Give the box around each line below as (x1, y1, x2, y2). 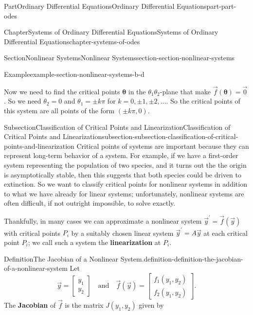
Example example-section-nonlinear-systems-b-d (4, 69, 145, 79)
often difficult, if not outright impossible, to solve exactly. (4, 198, 176, 208)
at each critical (203, 227, 248, 238)
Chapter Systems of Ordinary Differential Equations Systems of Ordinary (4, 27, 218, 37)
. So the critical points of (166, 96, 240, 106)
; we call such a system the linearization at (28, 237, 161, 247)
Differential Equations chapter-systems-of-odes (4, 36, 140, 46)
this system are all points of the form (4, 105, 115, 115)
